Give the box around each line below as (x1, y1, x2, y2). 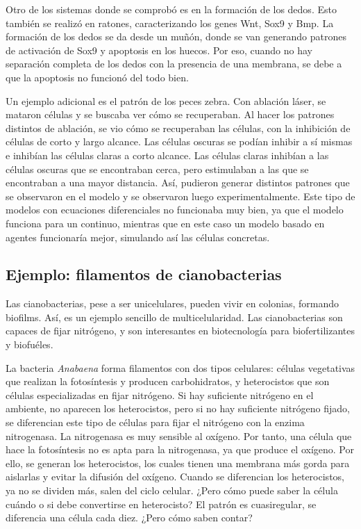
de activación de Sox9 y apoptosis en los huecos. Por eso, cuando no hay (6, 42, 312, 57)
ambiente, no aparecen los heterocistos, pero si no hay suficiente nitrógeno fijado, (6, 401, 350, 416)
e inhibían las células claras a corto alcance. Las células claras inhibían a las (6, 147, 329, 162)
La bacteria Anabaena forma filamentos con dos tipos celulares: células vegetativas (6, 360, 355, 375)
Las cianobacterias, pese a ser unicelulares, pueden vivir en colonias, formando (6, 296, 339, 311)
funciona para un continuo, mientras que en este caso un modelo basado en (6, 215, 325, 230)
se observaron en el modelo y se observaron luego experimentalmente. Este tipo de (6, 188, 355, 203)
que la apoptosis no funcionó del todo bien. (6, 70, 189, 84)
